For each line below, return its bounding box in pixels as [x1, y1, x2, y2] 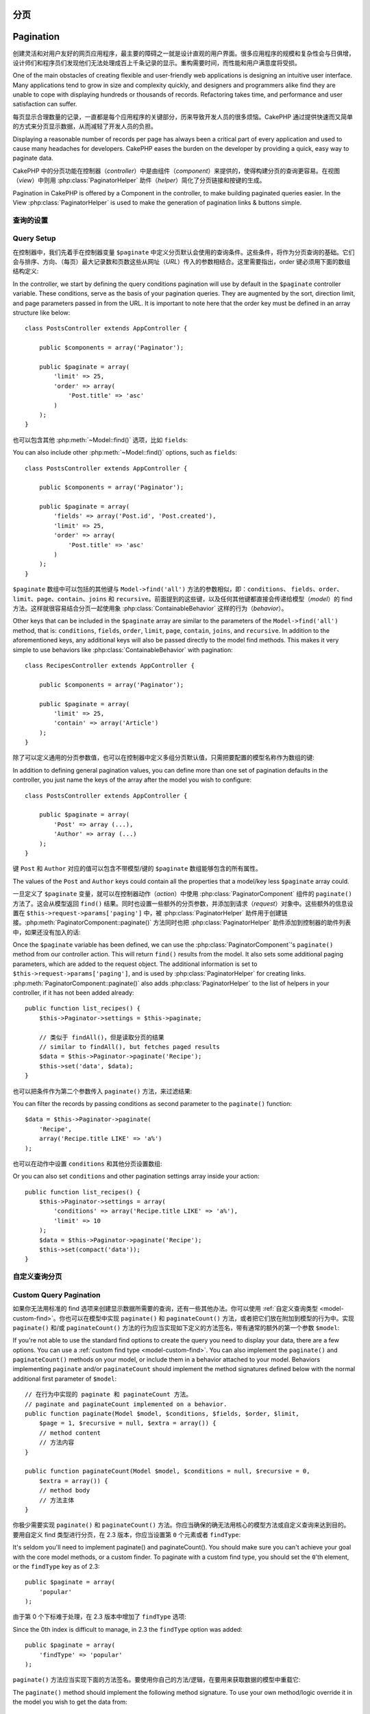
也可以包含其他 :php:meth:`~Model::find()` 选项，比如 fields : [12, 435, 188, 444]
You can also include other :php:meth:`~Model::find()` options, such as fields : [12, 448, 238, 457]
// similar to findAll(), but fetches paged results [38, 1043, 221, 1050]
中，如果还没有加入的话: [12, 928, 82, 936]
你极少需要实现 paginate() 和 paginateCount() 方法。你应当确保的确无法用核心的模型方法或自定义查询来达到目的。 [12, 1521, 350, 1529]
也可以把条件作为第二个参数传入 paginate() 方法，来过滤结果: [12, 1087, 193, 1095]
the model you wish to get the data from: [12, 1698, 128, 1706]
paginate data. [12, 154, 54, 162]
